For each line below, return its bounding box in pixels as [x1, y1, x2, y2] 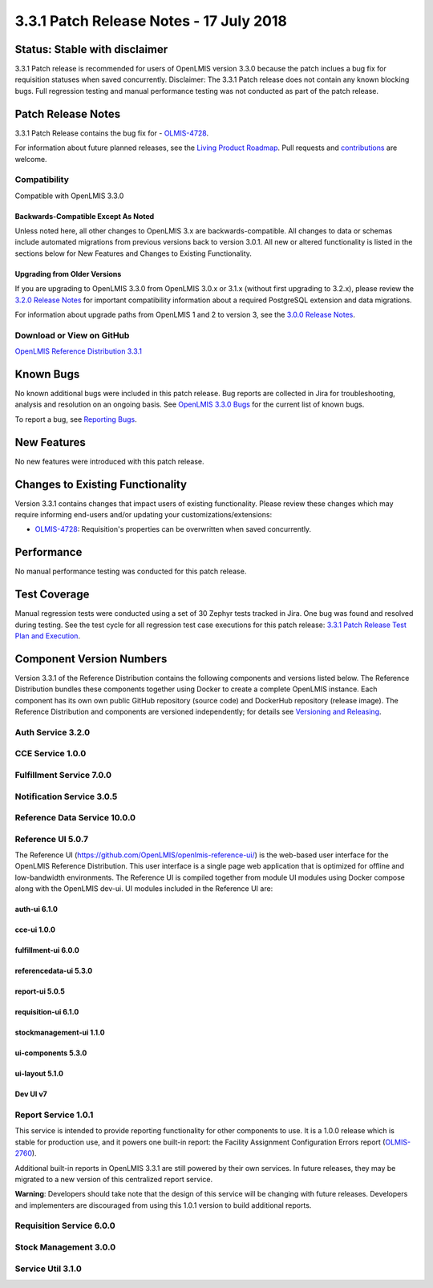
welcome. [14, 154, 47, 164]
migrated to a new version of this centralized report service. [14, 1174, 212, 1184]
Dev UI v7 [14, 1089, 47, 1099]
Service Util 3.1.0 [14, 1263, 82, 1274]
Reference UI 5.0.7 [14, 833, 88, 844]
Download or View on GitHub [14, 330, 130, 341]
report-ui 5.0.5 [14, 986, 66, 996]
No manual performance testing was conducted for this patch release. [14, 566, 247, 577]
